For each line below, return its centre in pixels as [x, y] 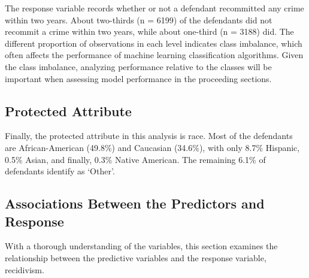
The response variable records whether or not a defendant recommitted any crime [154, 8]
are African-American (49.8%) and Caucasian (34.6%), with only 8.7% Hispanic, [152, 147]
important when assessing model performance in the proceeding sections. [138, 78]
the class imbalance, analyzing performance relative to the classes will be [138, 66]
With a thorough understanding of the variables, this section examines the [141, 246]
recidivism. [25, 269]
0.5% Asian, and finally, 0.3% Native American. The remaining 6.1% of [135, 159]
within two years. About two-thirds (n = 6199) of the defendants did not [139, 19]
